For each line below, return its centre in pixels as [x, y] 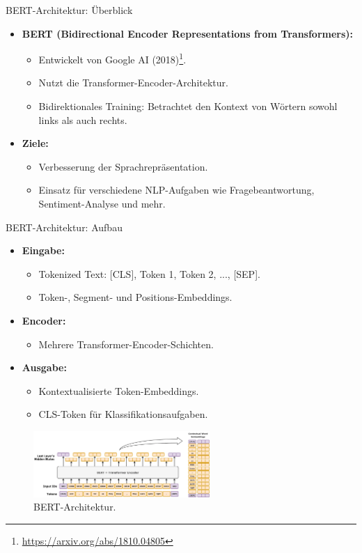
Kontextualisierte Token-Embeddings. [119, 390]
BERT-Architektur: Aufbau [64, 227]
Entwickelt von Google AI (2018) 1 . [112, 58]
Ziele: [35, 143]
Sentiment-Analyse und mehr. [102, 203]
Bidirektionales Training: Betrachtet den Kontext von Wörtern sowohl [188, 106]
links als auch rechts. [83, 119]
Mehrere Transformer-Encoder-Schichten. [126, 344]
